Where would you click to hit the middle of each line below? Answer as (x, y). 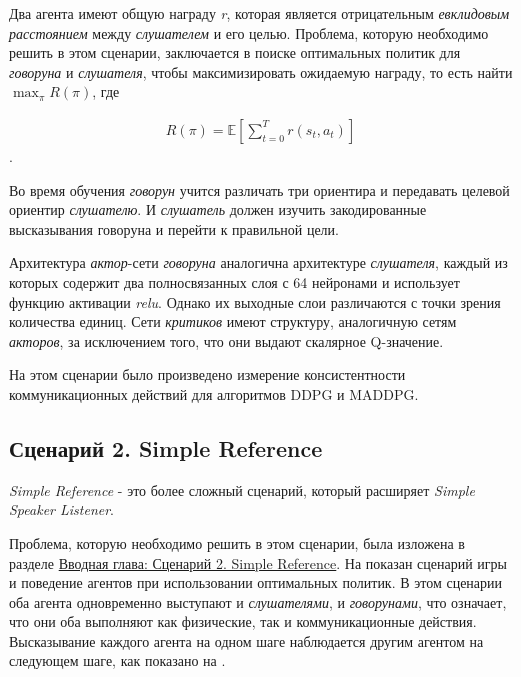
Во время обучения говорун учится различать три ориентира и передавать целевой (259, 189)
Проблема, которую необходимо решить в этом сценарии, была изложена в (237, 542)
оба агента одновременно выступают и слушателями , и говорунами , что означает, (258, 601)
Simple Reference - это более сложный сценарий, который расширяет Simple (242, 489)
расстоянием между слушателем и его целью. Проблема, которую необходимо (249, 32)
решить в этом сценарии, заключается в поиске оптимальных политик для (235, 52)
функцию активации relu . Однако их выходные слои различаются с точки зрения (255, 301)
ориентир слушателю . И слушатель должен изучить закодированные (218, 209)
